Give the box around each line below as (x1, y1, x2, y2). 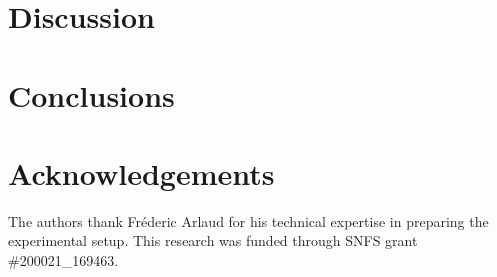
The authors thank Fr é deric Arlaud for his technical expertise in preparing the (8, 210, 489, 231)
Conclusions (8, 74, 175, 115)
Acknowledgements (8, 152, 275, 193)
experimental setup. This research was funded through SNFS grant (8, 230, 418, 251)
